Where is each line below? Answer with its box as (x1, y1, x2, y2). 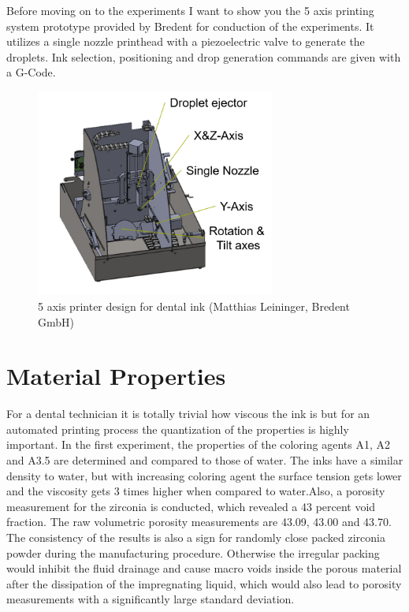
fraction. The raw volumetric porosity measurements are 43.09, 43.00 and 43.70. (6, 513, 392, 530)
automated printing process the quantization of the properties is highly (6, 420, 349, 437)
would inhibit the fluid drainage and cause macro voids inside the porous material (6, 560, 402, 577)
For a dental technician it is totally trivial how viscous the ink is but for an (6, 405, 370, 422)
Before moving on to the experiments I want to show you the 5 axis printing (6, 2, 374, 18)
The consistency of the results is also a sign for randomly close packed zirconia (6, 529, 385, 546)
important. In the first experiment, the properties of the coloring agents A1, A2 (6, 436, 390, 453)
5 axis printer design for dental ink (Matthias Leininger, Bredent (38, 297, 350, 314)
